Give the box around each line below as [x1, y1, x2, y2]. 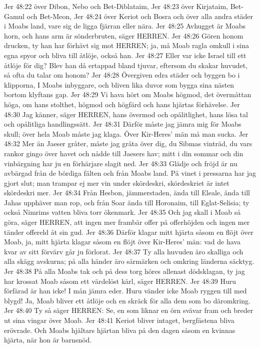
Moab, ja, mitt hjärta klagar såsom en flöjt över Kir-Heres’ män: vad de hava [4, 236, 240, 247]
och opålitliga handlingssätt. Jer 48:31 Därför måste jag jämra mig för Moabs [4, 119, 241, 129]
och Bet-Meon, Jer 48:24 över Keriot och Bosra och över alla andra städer [26, 11, 253, 21]
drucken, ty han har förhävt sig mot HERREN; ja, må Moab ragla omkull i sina [4, 40, 249, 51]
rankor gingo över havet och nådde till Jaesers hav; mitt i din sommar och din [4, 148, 243, 158]
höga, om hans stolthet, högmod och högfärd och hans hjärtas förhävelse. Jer [4, 99, 240, 109]
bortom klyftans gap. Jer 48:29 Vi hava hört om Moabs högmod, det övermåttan [4, 89, 251, 100]
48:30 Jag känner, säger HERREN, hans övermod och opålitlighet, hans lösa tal [4, 109, 248, 119]
